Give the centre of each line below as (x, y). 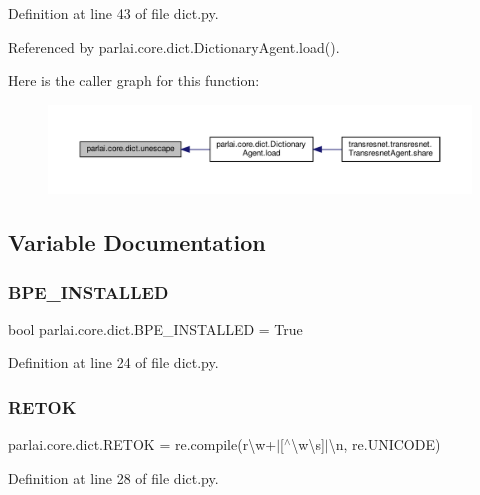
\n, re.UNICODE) (384, 444)
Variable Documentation (137, 242)
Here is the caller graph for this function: (134, 80)
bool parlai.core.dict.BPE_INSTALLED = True (155, 328)
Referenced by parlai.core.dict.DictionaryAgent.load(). (174, 46)
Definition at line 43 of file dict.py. (113, 13)
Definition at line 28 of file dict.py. (113, 477)
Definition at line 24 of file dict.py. (113, 362)
